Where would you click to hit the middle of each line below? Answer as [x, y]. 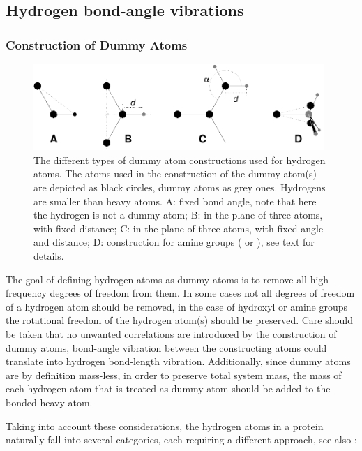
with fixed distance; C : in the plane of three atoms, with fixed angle [179, 228]
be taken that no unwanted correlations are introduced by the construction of [171, 333]
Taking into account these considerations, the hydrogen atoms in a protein [165, 426]
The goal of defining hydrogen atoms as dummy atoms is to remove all [157, 279]
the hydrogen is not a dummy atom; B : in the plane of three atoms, [178, 215]
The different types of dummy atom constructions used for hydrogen [180, 160]
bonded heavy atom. [49, 402]
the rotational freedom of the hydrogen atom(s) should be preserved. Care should [179, 320]
